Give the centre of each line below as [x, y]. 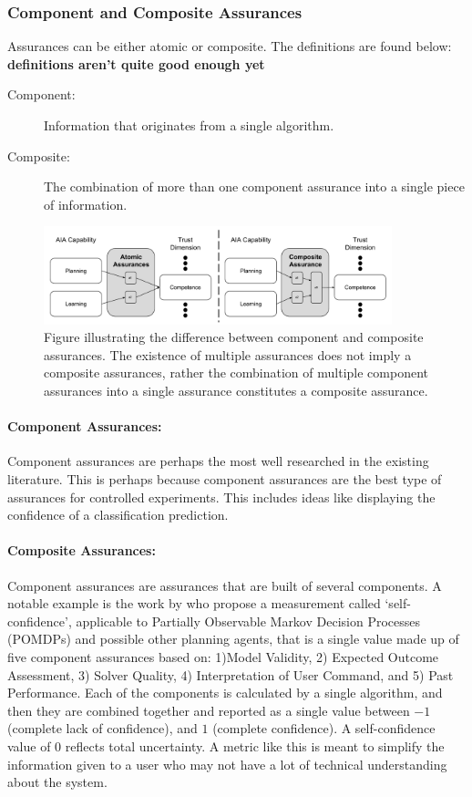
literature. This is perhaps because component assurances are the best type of [225, 479]
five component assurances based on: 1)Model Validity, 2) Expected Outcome [223, 657]
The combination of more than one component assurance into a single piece [254, 186]
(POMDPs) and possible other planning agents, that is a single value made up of [233, 639]
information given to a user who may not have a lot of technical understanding [227, 764]
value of [29, 745]
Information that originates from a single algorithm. [189, 125]
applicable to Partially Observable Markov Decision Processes [248, 621]
